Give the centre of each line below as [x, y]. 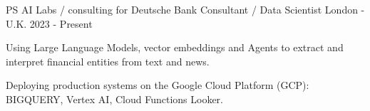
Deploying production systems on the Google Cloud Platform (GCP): [158, 85]
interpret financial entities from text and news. [108, 61]
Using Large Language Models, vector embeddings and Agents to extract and [175, 47]
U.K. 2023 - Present [49, 23]
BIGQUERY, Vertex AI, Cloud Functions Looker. [114, 99]
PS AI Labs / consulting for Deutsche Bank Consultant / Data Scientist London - [185, 9]
